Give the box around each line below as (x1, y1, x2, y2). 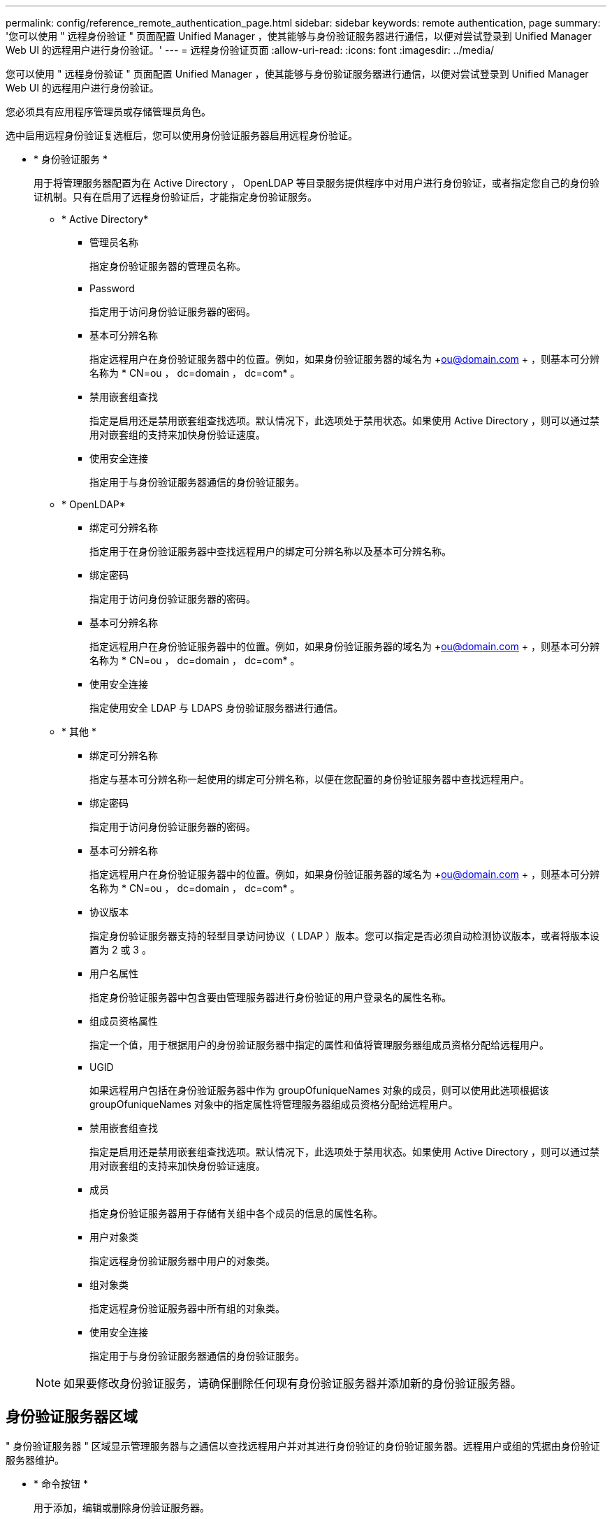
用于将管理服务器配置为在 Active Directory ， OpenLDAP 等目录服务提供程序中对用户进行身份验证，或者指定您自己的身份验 (34, 177, 599, 189)
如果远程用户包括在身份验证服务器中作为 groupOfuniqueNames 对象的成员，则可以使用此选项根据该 (89, 1084, 549, 1096)
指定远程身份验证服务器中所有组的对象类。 (89, 1302, 285, 1314)
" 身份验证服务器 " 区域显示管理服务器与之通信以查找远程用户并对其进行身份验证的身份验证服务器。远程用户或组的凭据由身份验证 (6, 1439, 600, 1452)
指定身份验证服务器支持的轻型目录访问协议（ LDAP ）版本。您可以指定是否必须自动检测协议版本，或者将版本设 (89, 930, 600, 942)
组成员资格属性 (89, 1015, 158, 1027)
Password (89, 282, 135, 294)
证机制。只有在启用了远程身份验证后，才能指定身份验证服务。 (34, 191, 317, 203)
